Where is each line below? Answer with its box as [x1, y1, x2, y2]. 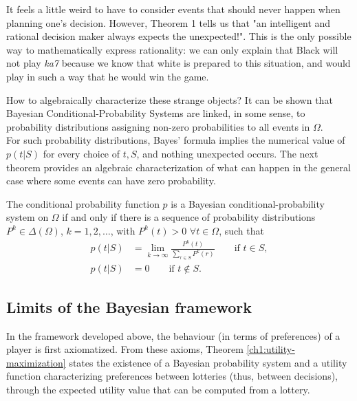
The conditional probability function [6, 196, 160, 210]
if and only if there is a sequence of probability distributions [62, 210, 316, 224]
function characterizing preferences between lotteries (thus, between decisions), [6, 369, 338, 383]
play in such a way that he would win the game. [6, 69, 209, 83]
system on [6, 210, 49, 224]
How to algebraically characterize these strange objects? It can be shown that [6, 92, 333, 107]
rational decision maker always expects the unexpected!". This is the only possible [6, 29, 351, 43]
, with [110, 223, 136, 237]
